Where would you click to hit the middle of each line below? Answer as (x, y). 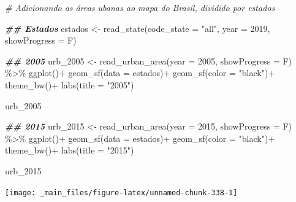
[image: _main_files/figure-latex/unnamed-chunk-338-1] (121, 192)
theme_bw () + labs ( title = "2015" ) (70, 150)
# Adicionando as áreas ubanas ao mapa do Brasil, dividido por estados (140, 7)
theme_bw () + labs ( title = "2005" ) (70, 84)
